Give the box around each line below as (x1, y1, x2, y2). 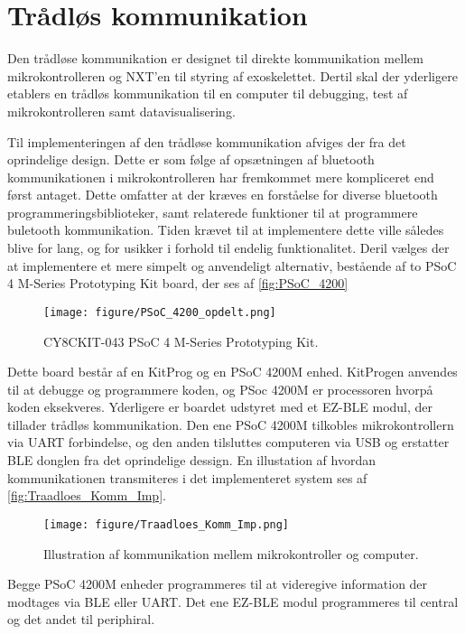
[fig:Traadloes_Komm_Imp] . (7, 486, 166, 505)
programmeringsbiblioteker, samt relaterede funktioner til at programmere (7, 202, 418, 221)
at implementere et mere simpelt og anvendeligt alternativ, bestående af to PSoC (7, 256, 457, 275)
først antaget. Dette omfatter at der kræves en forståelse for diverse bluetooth (7, 185, 438, 204)
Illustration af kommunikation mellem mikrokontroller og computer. (43, 544, 419, 563)
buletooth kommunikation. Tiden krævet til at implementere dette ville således (7, 220, 444, 239)
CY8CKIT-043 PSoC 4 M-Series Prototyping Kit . (43, 331, 319, 350)
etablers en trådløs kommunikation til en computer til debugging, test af (7, 84, 408, 103)
